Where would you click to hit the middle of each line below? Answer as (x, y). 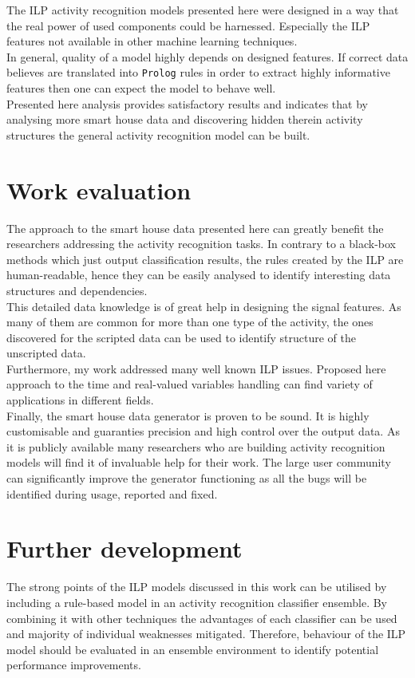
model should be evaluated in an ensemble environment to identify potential (193, 649)
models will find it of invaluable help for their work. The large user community (199, 462)
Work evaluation (99, 189)
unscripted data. (46, 353)
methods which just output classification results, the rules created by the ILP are (205, 259)
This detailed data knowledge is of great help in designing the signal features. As (204, 306)
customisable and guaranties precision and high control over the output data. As (203, 431)
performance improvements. (74, 665)
